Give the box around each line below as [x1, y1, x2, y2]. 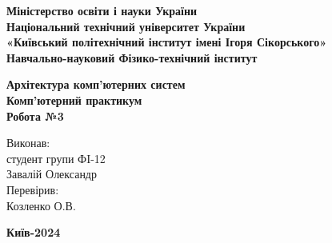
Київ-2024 [6, 224, 61, 241]
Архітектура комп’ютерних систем [6, 76, 186, 93]
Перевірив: [6, 181, 59, 197]
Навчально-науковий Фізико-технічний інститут [6, 49, 258, 66]
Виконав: [6, 134, 50, 151]
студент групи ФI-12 [6, 149, 106, 166]
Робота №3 [6, 107, 64, 124]
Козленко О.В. [6, 197, 76, 213]
